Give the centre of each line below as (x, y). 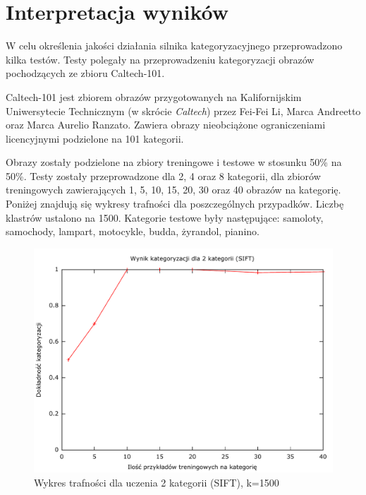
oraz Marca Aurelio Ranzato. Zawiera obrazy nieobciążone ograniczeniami (166, 125)
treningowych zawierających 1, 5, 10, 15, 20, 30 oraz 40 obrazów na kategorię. (173, 190)
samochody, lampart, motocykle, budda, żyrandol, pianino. (133, 231)
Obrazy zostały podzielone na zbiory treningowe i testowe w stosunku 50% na (174, 162)
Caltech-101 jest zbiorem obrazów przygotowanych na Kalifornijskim (154, 96)
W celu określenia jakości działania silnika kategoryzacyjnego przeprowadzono (174, 46)
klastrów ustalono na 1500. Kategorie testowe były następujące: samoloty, (165, 217)
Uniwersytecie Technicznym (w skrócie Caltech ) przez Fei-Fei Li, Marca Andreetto (183, 111)
